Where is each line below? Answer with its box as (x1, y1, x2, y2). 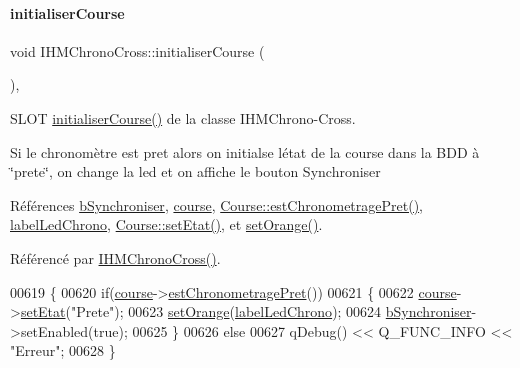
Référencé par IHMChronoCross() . (10, 247, 221, 268)
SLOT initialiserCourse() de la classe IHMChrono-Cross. (10, 107, 356, 128)
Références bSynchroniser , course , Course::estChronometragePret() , (10, 194, 423, 215)
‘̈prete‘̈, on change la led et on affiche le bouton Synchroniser (10, 161, 381, 182)
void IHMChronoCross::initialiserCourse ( (10, 40, 265, 61)
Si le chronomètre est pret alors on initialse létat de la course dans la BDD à (10, 141, 480, 162)
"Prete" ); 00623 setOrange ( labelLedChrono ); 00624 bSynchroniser (70, 301, 472, 322)
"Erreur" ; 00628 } (10, 340, 116, 361)
